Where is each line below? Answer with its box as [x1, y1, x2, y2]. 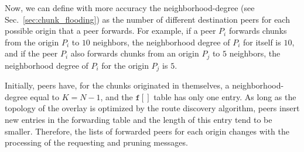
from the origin [5, 36, 59, 48]
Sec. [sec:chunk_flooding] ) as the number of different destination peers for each [5, 13, 290, 25]
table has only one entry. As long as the [153, 90, 296, 102]
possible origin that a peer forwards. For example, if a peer [5, 24, 216, 37]
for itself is [242, 36, 281, 48]
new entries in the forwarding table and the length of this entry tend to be [5, 114, 272, 126]
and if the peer [5, 47, 58, 59]
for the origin [101, 59, 149, 71]
